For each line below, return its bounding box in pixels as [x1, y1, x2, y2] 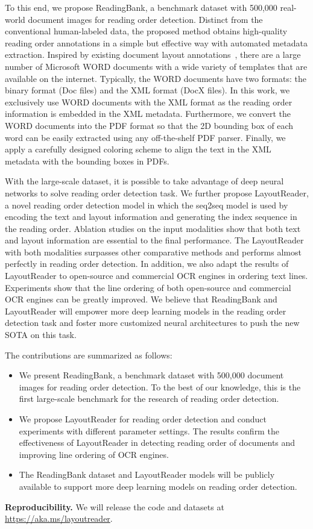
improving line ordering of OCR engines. [19, 448, 169, 460]
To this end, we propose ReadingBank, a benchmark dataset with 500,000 [5, 1, 277, 13]
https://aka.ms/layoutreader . [5, 512, 113, 525]
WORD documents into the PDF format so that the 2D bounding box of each [5, 119, 294, 131]
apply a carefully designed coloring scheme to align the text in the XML [5, 143, 271, 155]
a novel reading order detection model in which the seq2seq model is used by [5, 198, 288, 211]
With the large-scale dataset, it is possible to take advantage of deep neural [5, 175, 284, 187]
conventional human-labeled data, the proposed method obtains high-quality [5, 25, 288, 37]
